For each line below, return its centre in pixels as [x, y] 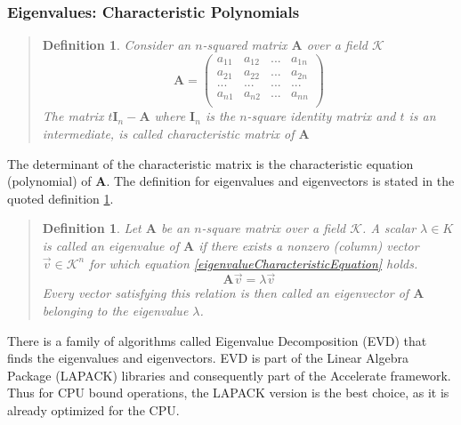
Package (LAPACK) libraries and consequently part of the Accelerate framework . [229, 375]
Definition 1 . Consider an [117, 45]
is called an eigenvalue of [110, 245]
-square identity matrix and [321, 116]
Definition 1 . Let [92, 228]
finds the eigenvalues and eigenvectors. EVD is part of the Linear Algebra [208, 358]
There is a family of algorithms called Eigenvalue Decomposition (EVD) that [217, 340]
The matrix [73, 116]
